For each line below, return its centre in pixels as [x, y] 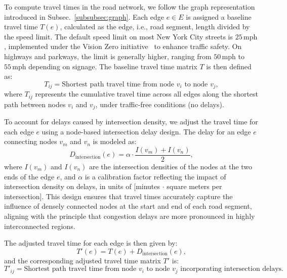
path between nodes [35, 104]
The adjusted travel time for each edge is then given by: [91, 243]
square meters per [194, 186]
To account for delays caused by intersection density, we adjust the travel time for [131, 122]
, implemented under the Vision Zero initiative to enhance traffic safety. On [123, 46]
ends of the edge [29, 176]
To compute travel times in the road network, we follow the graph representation [130, 7]
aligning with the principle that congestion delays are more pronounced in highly [130, 216]
